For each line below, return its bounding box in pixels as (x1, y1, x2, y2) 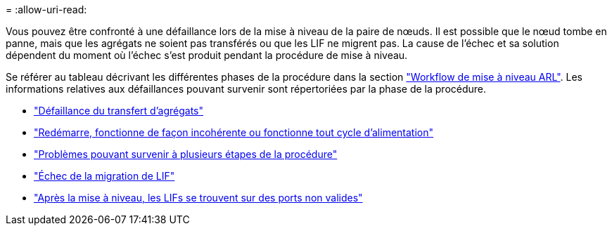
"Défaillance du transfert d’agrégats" (34, 105, 203, 117)
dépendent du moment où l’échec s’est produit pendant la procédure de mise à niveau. (6, 49, 408, 61)
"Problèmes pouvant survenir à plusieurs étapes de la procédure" (34, 148, 338, 160)
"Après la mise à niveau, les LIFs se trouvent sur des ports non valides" (34, 192, 363, 204)
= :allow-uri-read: (6, 4, 87, 15)
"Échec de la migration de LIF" (34, 170, 175, 182)
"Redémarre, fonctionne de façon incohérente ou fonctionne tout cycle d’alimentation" (34, 126, 433, 138)
